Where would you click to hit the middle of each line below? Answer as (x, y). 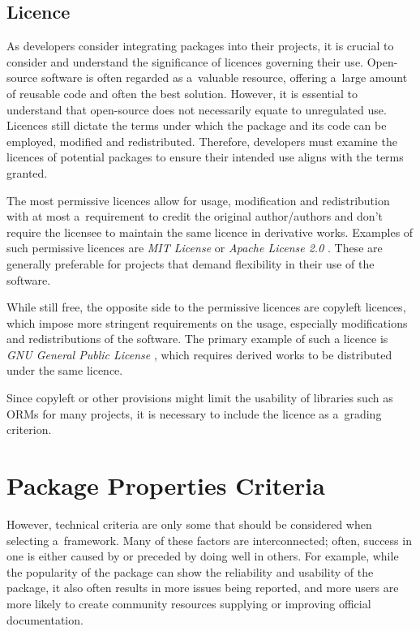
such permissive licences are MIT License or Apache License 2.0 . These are (195, 248)
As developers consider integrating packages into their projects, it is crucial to (200, 46)
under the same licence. (65, 370)
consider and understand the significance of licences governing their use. (185, 61)
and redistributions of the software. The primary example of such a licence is (197, 339)
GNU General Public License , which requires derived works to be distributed (199, 354)
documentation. (45, 619)
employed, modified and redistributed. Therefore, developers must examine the (202, 141)
